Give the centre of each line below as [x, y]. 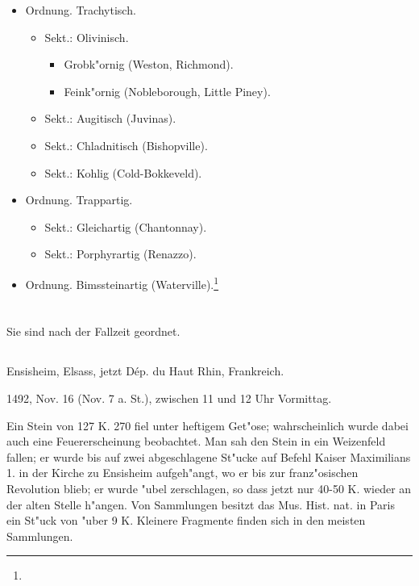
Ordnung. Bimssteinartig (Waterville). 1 [122, 283]
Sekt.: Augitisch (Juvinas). [110, 118]
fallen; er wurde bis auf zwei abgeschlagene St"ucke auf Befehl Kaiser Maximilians [209, 456]
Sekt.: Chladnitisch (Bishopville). [126, 145]
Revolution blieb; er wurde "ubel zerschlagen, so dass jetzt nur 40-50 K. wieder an [209, 488]
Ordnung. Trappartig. [79, 200]
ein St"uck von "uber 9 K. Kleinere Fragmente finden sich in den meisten [186, 520]
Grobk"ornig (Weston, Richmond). [149, 64]
